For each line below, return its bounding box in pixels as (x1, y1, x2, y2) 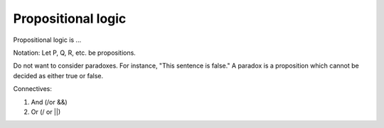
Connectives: (13, 85, 53, 93)
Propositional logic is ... (13, 36, 82, 44)
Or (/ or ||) (31, 107, 61, 116)
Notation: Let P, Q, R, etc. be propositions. (13, 48, 137, 57)
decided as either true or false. (13, 71, 103, 80)
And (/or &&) (31, 97, 68, 106)
